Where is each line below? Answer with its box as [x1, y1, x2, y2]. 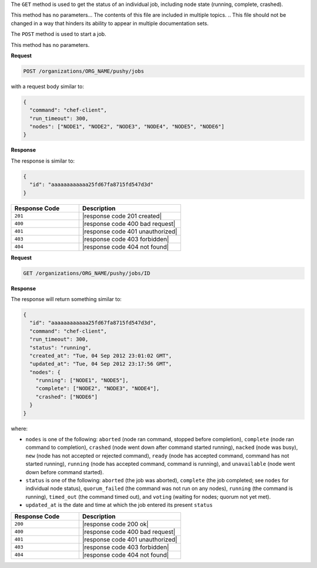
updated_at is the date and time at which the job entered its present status [25, 502, 213, 509]
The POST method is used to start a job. [11, 31, 107, 38]
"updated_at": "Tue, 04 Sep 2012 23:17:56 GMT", [29, 361, 173, 367]
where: [11, 425, 28, 432]
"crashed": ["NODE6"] [35, 393, 98, 400]
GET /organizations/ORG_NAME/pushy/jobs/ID [23, 270, 151, 276]
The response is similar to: [11, 157, 75, 164]
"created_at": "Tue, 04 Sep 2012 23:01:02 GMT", [29, 352, 173, 359]
